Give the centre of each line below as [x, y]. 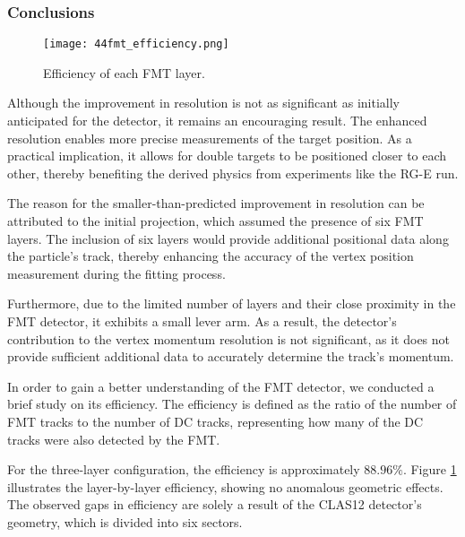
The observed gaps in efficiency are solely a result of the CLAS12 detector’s [215, 504]
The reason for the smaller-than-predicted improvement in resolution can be [216, 203]
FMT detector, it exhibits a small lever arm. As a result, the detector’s [202, 321]
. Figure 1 [430, 469]
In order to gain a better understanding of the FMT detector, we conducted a [221, 386]
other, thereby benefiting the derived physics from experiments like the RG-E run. [233, 173]
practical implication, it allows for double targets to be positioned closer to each [227, 156]
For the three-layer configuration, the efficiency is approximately [184, 469]
